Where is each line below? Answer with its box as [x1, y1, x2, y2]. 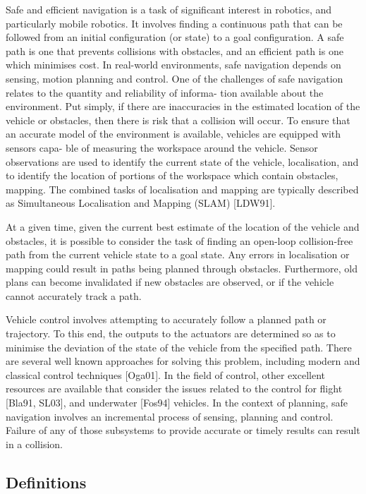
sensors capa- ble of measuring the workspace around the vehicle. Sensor [6, 140, 318, 155]
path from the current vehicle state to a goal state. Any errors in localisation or [6, 247, 350, 262]
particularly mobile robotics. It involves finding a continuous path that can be [6, 16, 343, 30]
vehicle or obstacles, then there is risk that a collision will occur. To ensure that [6, 112, 350, 127]
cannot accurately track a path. [6, 288, 142, 303]
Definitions [6, 471, 87, 493]
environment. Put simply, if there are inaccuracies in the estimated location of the [6, 99, 360, 114]
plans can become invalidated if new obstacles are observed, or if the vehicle [6, 275, 334, 289]
